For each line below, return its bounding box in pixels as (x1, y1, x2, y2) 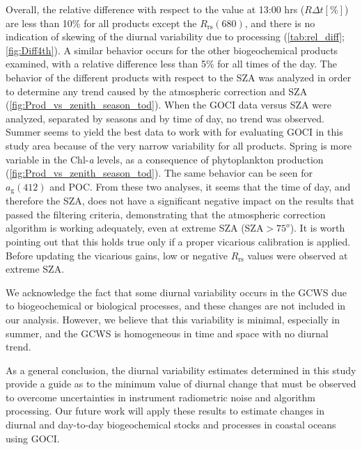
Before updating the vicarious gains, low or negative (6, 248, 228, 262)
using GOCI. (6, 431, 60, 445)
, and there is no (244, 15, 315, 30)
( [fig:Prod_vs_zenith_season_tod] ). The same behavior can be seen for (6, 166, 313, 180)
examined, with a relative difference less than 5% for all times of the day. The (6, 56, 337, 71)
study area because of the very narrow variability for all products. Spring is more (6, 138, 352, 152)
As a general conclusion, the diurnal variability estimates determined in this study (6, 362, 356, 377)
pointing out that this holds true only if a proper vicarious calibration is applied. (6, 234, 351, 248)
